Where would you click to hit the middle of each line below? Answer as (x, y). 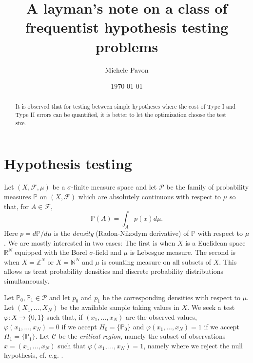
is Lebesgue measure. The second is (183, 252)
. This (228, 261)
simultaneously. (27, 280)
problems (127, 46)
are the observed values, (161, 316)
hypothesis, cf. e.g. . (34, 355)
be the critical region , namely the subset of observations (142, 336)
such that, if (65, 316)
